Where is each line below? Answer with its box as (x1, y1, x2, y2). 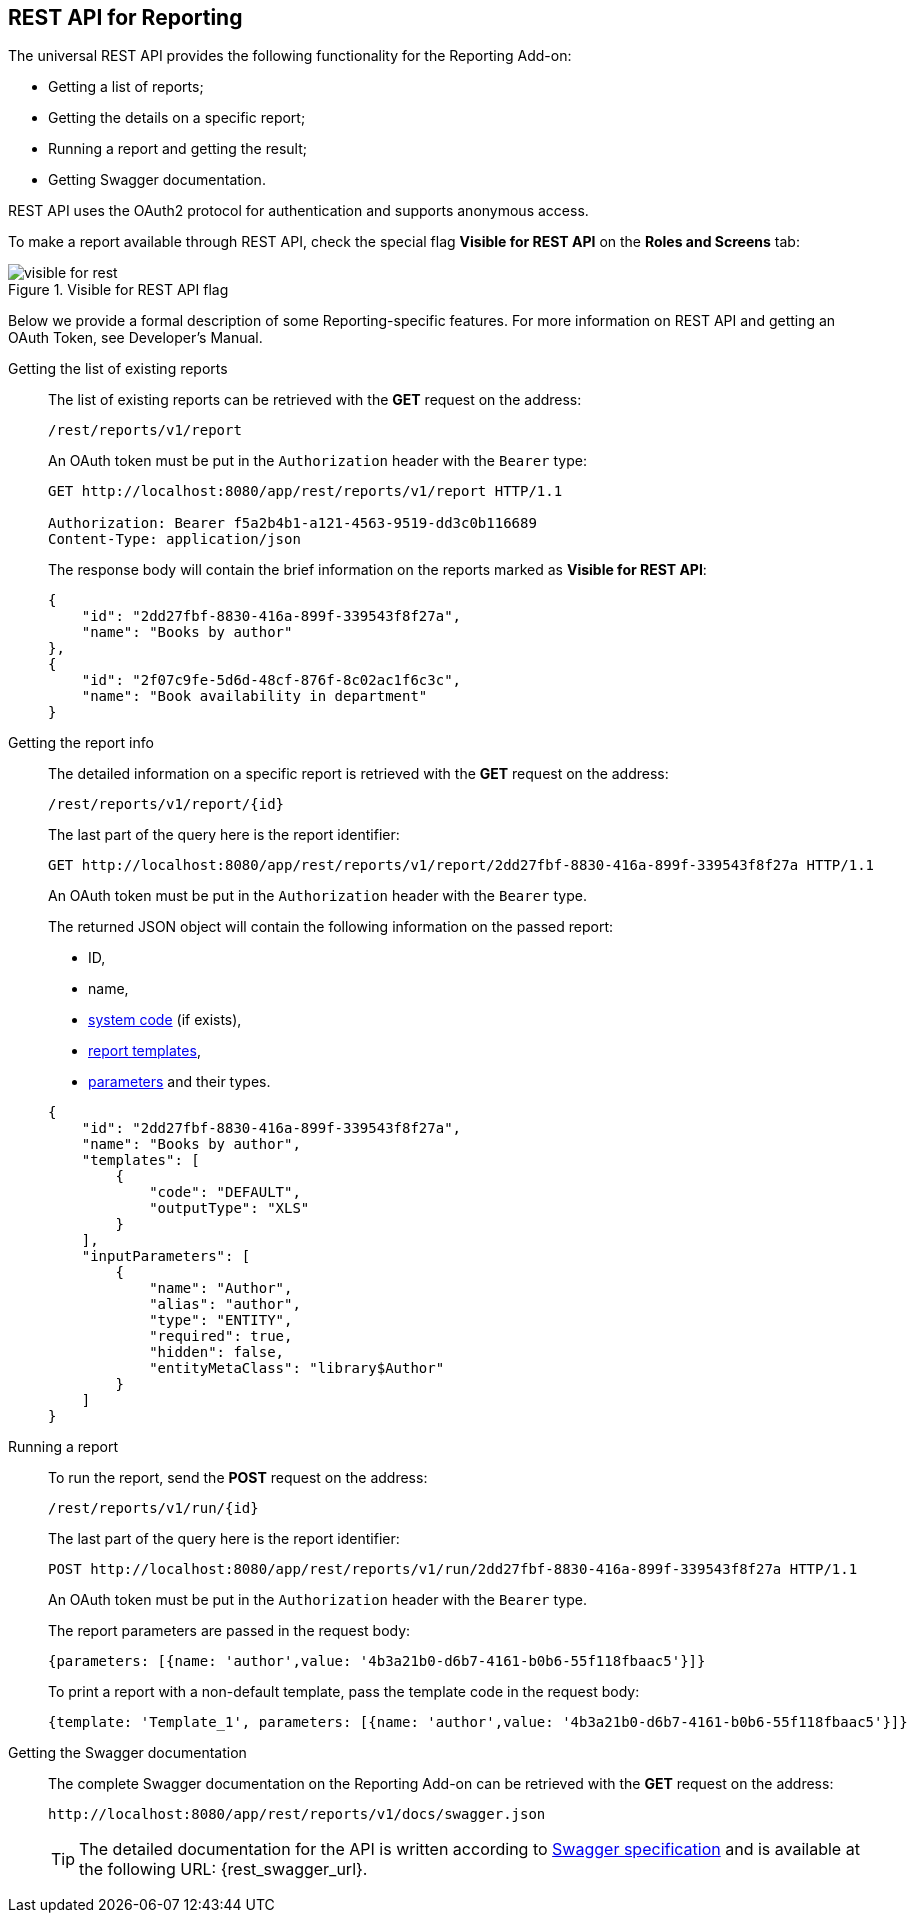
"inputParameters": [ (81, 1248, 251, 1265)
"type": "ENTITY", (149, 1312, 293, 1329)
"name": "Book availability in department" (81, 688, 428, 705)
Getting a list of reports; (48, 78, 204, 96)
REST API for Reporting (8, 5, 243, 30)
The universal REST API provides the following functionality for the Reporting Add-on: (8, 47, 572, 65)
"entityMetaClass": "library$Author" (149, 1360, 445, 1377)
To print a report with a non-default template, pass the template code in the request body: (48, 1683, 640, 1701)
